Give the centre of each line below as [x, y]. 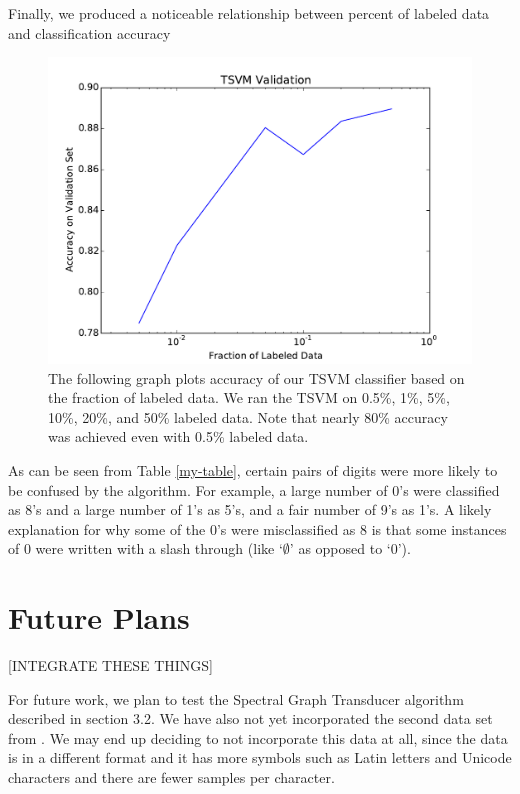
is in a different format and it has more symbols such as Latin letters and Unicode [260, 757]
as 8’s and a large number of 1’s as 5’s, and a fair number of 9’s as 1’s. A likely [250, 509]
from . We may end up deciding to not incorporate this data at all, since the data [258, 737]
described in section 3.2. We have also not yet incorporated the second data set [250, 718]
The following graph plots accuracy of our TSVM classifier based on [256, 377]
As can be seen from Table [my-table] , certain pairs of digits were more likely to [253, 469]
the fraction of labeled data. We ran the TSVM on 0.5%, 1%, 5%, [249, 397]
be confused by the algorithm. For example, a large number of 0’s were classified [254, 489]
